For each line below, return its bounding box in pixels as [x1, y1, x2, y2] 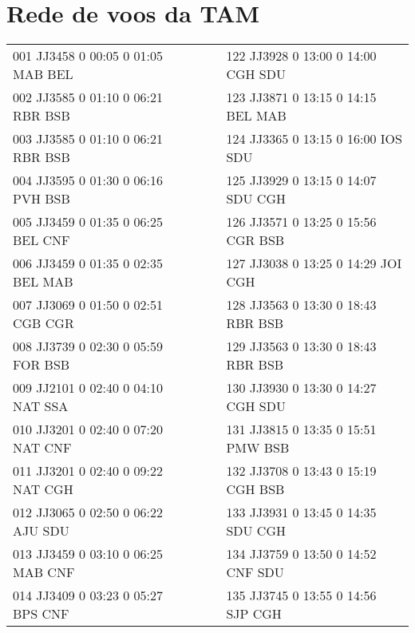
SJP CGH [226, 604, 282, 623]
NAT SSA [13, 397, 69, 416]
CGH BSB [226, 480, 285, 499]
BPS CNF [13, 604, 69, 623]
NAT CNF [13, 438, 72, 457]
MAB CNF [13, 563, 75, 582]
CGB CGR [13, 314, 74, 333]
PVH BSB [13, 189, 70, 208]
